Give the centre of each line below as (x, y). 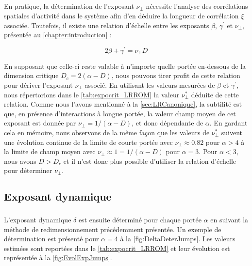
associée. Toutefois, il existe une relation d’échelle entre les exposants (107, 25)
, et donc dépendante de (168, 123)
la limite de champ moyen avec (50, 151)
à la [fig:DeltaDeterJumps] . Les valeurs (178, 239)
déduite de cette (215, 94)
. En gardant (228, 123)
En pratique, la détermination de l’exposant (69, 6)
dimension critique (31, 75)
